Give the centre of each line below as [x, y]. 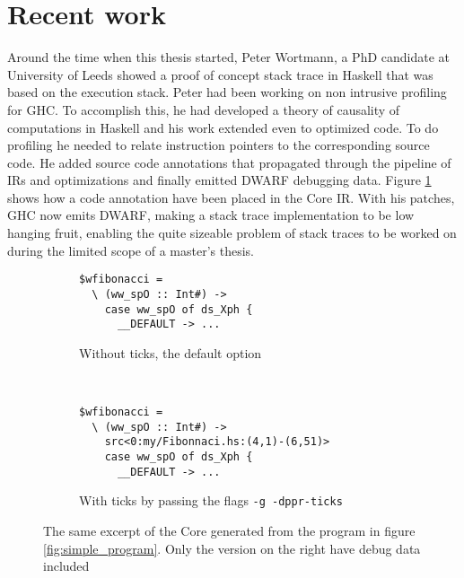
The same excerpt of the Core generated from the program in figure [229, 530]
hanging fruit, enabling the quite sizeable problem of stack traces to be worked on [232, 233]
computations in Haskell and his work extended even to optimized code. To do [223, 127]
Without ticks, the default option [171, 352]
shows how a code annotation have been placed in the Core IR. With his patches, [231, 197]
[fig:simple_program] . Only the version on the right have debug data [232, 548]
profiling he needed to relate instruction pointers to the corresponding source [219, 145]
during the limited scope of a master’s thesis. [131, 250]
